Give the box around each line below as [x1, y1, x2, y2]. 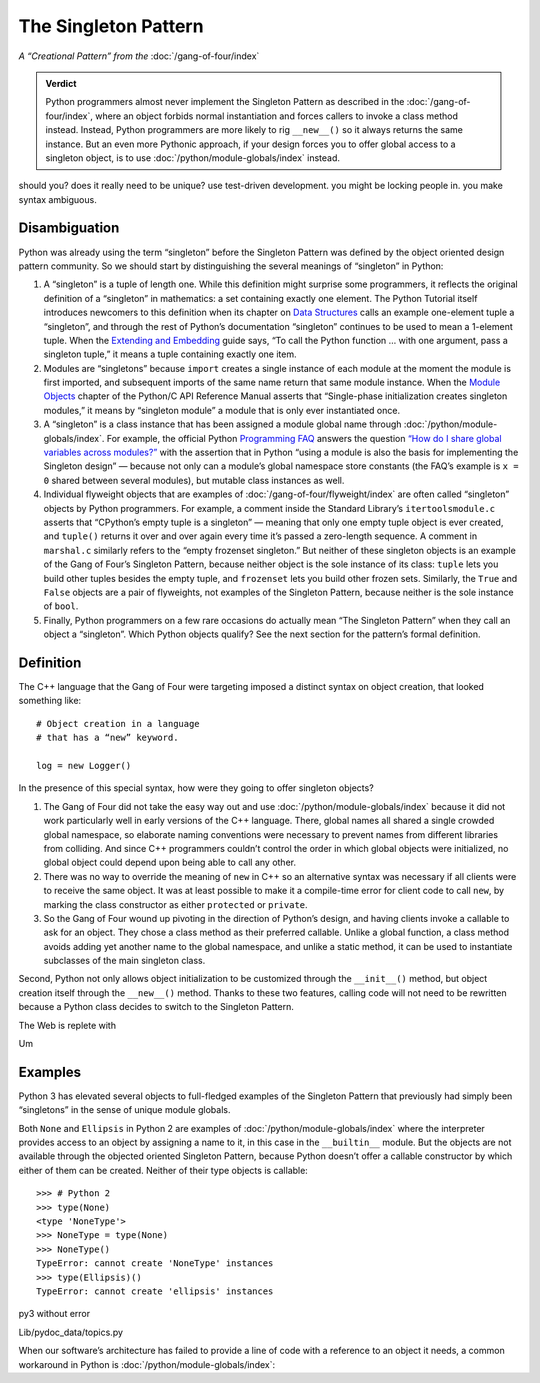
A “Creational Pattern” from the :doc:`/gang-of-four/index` [18, 50, 260, 62]
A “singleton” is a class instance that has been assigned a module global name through [43, 418, 402, 430]
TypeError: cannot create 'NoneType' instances [36, 1258, 274, 1269]
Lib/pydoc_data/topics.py [18, 1326, 124, 1338]
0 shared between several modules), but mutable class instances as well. [43, 474, 345, 486]
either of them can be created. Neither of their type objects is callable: [18, 1164, 309, 1176]
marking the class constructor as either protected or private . [43, 898, 309, 910]
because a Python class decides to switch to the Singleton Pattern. [18, 1001, 294, 1013]
